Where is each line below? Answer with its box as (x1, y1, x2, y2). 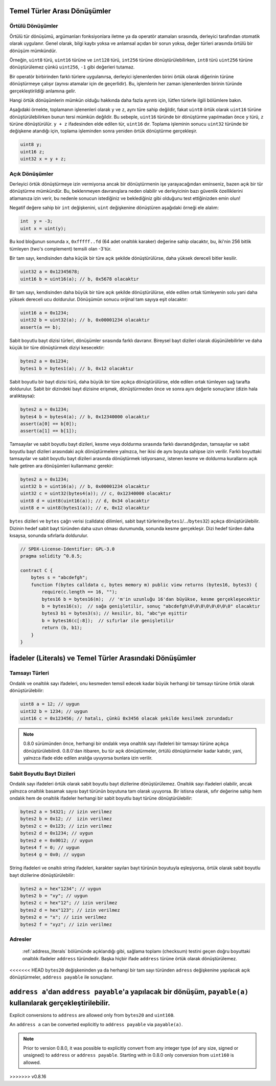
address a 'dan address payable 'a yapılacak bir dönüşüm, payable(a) (9, 987, 249, 997)
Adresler (9, 936, 32, 943)
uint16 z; (20, 149, 45, 154)
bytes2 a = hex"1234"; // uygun (20, 886, 102, 892)
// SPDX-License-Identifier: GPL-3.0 (20, 546, 115, 552)
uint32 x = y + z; (20, 156, 66, 162)
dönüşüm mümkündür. (9, 48, 57, 54)
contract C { (20, 568, 53, 574)
